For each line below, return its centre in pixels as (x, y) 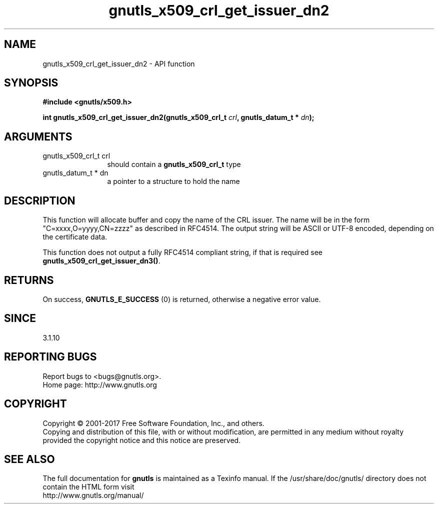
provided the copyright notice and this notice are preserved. (142, 440)
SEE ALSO (29, 459)
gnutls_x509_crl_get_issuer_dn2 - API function (119, 63)
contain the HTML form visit (88, 487)
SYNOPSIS (31, 83)
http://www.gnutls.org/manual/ (93, 495)
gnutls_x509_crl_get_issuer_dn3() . (101, 261)
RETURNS (29, 280)
